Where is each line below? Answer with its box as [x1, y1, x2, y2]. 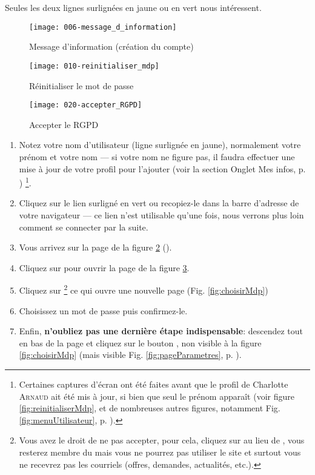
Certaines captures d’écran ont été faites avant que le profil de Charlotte [19, 377, 288, 390]
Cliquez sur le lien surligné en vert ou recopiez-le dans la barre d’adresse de [19, 197, 299, 209]
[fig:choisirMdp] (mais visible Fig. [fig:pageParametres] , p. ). [19, 348, 242, 361]
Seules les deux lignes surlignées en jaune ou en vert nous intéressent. [5, 1, 262, 13]
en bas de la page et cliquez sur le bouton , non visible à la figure [19, 336, 262, 349]
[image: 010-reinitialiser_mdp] [29, 61, 159, 70]
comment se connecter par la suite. [19, 220, 148, 233]
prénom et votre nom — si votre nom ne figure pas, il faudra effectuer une [19, 150, 295, 163]
